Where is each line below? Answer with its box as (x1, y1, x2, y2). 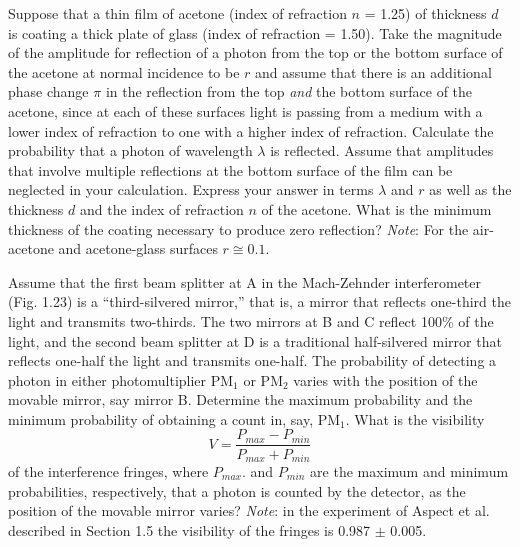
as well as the (429, 179, 512, 200)
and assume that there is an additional (255, 61, 492, 82)
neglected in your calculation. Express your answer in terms (8, 179, 374, 200)
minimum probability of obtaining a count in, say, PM (8, 408, 341, 429)
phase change (8, 81, 89, 102)
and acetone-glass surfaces (58, 238, 218, 259)
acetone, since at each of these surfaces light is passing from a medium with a (8, 100, 483, 121)
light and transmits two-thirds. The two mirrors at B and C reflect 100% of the (8, 310, 494, 331)
